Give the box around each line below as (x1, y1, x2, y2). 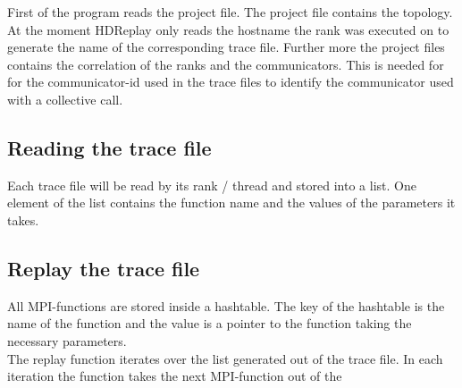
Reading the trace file (7, 133, 212, 161)
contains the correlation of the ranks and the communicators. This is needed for (7, 55, 444, 73)
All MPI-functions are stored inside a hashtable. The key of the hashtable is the (7, 296, 445, 315)
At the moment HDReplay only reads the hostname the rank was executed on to (7, 20, 449, 38)
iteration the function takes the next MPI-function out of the (7, 367, 342, 385)
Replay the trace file (7, 254, 200, 282)
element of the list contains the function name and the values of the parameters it (7, 193, 456, 212)
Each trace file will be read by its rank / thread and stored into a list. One (7, 175, 416, 194)
